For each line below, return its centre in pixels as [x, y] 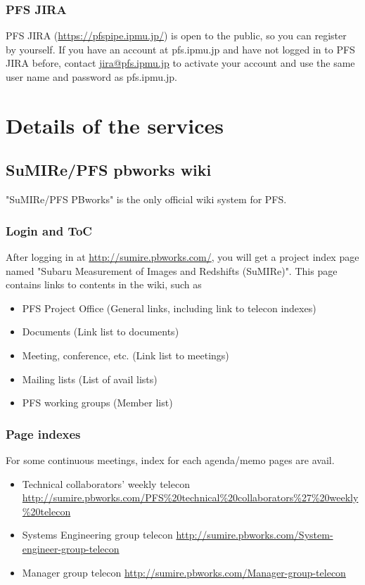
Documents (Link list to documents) [101, 332]
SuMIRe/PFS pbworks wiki [109, 170]
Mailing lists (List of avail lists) [90, 379]
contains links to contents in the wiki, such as [104, 284]
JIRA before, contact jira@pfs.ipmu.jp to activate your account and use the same [180, 63]
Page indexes [43, 433]
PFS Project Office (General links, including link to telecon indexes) [169, 308]
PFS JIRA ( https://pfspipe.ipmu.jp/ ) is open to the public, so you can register [176, 36]
